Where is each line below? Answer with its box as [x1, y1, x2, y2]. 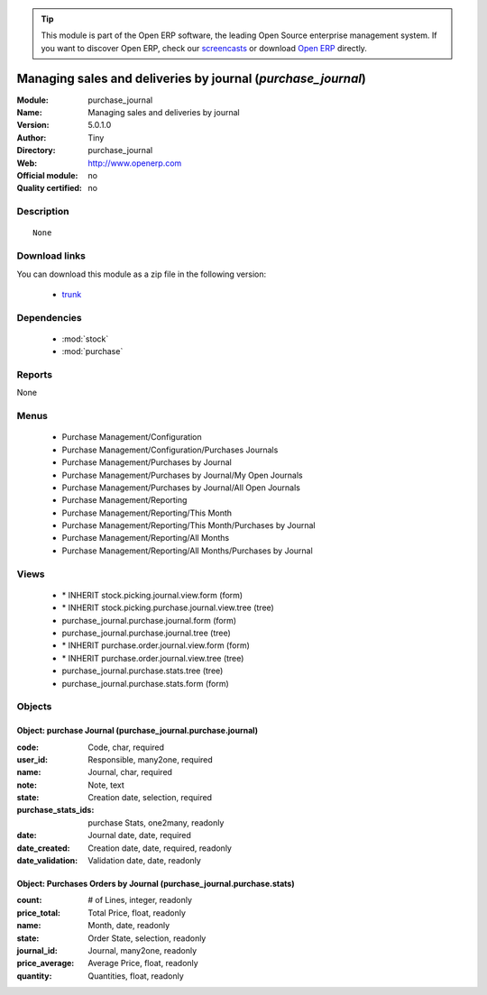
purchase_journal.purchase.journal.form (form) [61, 615, 237, 625]
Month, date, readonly [87, 920, 170, 931]
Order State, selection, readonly [87, 933, 207, 944]
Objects [16, 700, 52, 713]
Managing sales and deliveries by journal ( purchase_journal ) [16, 70, 367, 86]
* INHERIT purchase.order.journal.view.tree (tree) [61, 653, 244, 663]
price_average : [16, 958, 75, 969]
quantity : [16, 970, 52, 981]
